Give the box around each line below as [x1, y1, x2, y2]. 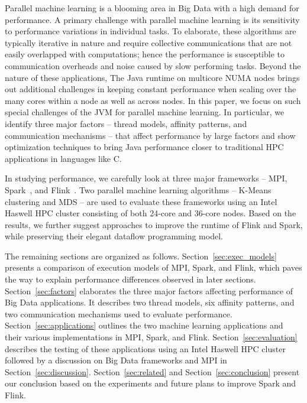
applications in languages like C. [5, 152, 122, 164]
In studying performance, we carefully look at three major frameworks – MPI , [5, 172, 287, 184]
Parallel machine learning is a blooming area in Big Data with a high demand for [5, 2, 299, 14]
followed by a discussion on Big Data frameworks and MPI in [5, 354, 227, 366]
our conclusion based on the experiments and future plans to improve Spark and [5, 377, 296, 389]
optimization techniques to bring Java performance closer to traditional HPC [5, 141, 284, 153]
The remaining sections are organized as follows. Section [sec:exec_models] [5, 249, 277, 262]
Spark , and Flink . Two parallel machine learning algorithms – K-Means [5, 183, 272, 196]
